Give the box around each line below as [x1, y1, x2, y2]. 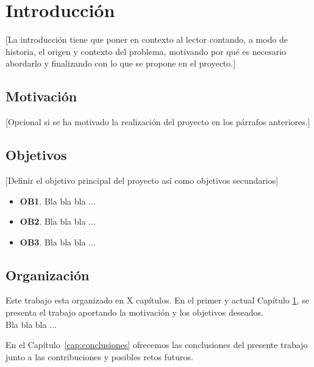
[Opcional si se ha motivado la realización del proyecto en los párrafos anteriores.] [5, 115, 310, 128]
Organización [5, 265, 90, 284]
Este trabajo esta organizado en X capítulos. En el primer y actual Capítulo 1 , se [5, 294, 309, 307]
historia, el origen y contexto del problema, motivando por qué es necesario [5, 45, 287, 57]
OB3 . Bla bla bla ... [20, 235, 96, 248]
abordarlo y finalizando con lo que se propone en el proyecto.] [5, 57, 236, 70]
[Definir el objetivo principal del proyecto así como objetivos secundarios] [5, 173, 279, 186]
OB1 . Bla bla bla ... [20, 194, 96, 207]
